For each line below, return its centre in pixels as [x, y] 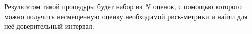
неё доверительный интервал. [49, 26]
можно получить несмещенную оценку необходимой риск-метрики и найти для [126, 16]
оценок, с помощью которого [197, 6]
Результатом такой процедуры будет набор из [73, 6]
